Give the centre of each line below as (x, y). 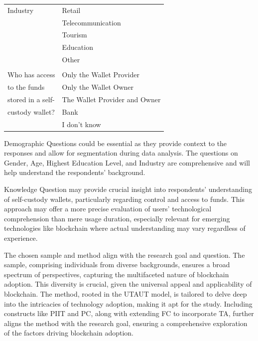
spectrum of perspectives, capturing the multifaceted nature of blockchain (117, 274)
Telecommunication (91, 22)
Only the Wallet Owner (98, 87)
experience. (21, 238)
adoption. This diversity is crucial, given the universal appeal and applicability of (128, 284)
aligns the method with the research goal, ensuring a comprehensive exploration (126, 323)
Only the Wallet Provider (101, 75)
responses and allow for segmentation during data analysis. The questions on (121, 153)
